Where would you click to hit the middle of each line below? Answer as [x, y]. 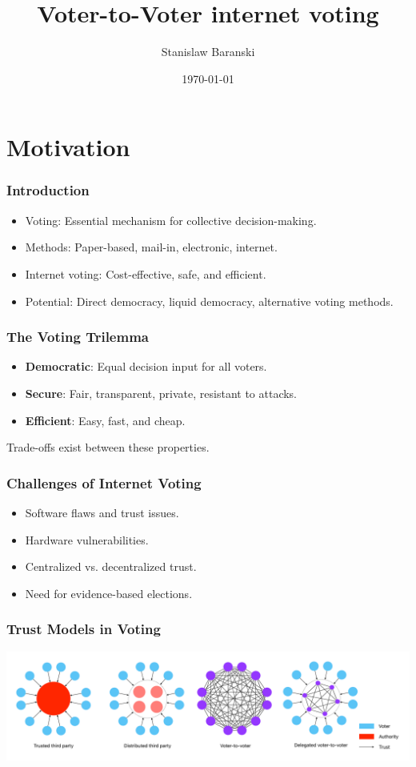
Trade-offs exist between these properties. [108, 447]
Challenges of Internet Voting [104, 482]
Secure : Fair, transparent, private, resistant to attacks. [161, 393]
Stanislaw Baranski [208, 52]
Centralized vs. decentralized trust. [111, 566]
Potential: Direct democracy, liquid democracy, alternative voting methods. [209, 301]
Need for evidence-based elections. [109, 593]
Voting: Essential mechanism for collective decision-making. [171, 220]
